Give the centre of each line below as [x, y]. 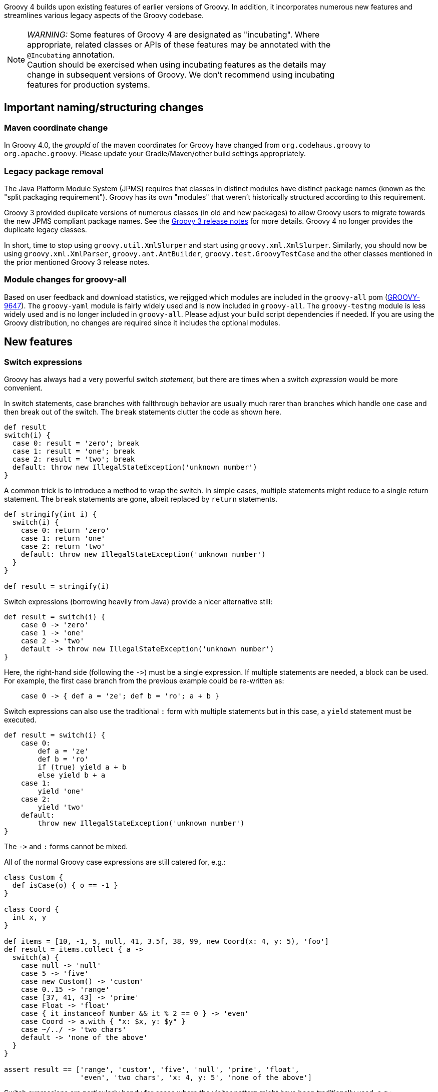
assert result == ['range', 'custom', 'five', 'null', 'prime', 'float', [152, 1069]
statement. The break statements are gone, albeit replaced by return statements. [141, 499]
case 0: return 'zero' [65, 530]
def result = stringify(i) [57, 586]
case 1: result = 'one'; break [74, 451]
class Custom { [34, 877]
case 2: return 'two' [63, 546]
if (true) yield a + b [82, 767]
